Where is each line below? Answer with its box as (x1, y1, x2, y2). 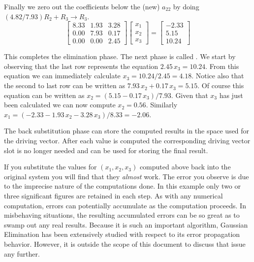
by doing (173, 1, 199, 11)
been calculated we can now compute (4, 99, 116, 110)
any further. (4, 248, 40, 259)
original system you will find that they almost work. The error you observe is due (4, 171, 249, 181)
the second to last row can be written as (4, 80, 126, 91)
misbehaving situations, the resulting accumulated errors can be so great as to (4, 210, 240, 220)
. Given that (171, 90, 208, 100)
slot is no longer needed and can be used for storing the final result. (4, 145, 208, 155)
